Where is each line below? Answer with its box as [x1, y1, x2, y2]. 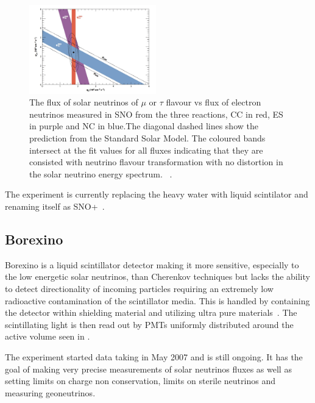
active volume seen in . [5, 330, 90, 343]
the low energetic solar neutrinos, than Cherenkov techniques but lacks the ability [5, 270, 310, 283]
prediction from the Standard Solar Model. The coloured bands [29, 132, 266, 144]
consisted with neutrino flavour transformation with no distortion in [29, 155, 283, 168]
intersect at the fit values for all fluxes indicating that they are [29, 143, 263, 156]
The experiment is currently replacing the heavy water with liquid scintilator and [5, 188, 308, 201]
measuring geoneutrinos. [5, 386, 96, 399]
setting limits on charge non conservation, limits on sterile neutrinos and [5, 374, 275, 387]
